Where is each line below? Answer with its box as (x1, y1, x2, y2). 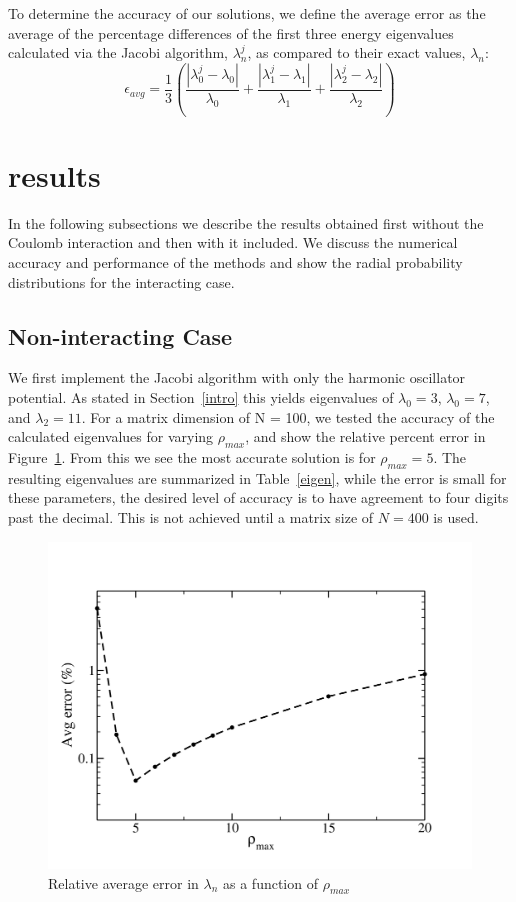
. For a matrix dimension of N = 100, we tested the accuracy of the (81, 406, 495, 427)
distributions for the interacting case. (8, 271, 235, 292)
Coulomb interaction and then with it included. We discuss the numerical (8, 232, 458, 253)
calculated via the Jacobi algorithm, (8, 42, 228, 63)
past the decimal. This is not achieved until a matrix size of (8, 506, 374, 527)
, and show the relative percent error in (245, 426, 486, 447)
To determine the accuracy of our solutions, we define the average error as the (8, 3, 486, 23)
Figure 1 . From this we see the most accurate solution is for (8, 447, 376, 467)
